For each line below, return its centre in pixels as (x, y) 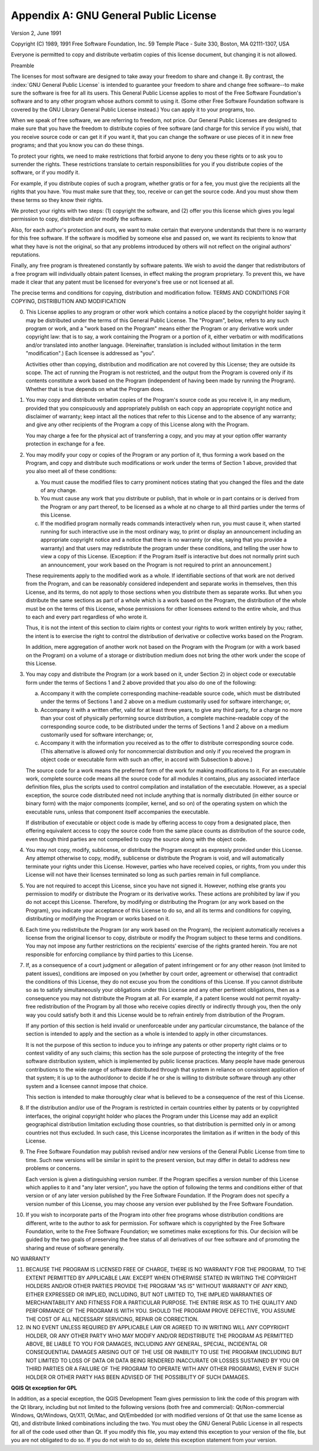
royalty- (292, 998)
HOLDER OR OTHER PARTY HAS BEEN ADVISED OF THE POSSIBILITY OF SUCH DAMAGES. (138, 1377)
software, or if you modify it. (45, 173)
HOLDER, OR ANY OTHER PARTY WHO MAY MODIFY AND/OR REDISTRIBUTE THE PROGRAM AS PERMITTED (159, 1336)
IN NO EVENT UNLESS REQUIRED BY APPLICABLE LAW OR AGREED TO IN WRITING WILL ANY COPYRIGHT (157, 1328)
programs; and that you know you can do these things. (77, 145)
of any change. (59, 490)
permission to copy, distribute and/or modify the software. (82, 219)
